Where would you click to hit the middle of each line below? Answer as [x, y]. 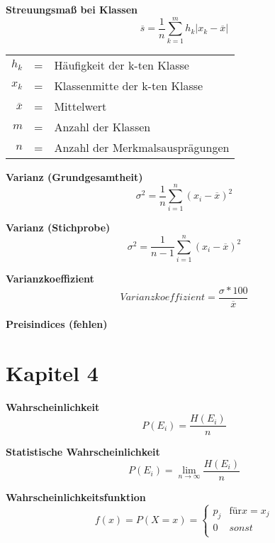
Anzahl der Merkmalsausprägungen [142, 147]
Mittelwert [80, 106]
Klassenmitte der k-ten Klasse [129, 85]
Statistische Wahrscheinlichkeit [83, 452]
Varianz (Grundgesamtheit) [74, 176]
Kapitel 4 [52, 372]
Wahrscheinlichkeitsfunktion [76, 497]
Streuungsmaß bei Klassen [72, 9]
